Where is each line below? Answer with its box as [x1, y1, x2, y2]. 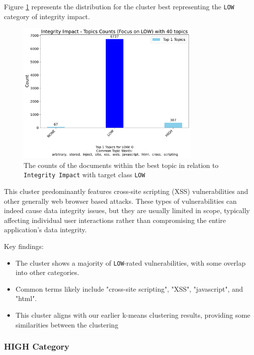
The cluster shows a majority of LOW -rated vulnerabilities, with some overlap [15, 257, 246, 268]
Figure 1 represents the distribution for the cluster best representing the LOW [4, 1, 234, 11]
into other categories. [15, 267, 79, 277]
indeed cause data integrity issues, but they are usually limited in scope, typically [4, 205, 250, 216]
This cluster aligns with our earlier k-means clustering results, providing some [15, 310, 251, 320]
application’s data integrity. [4, 224, 87, 235]
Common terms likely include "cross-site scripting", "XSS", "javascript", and [15, 283, 243, 294]
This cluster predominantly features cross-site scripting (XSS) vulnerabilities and [4, 186, 248, 196]
